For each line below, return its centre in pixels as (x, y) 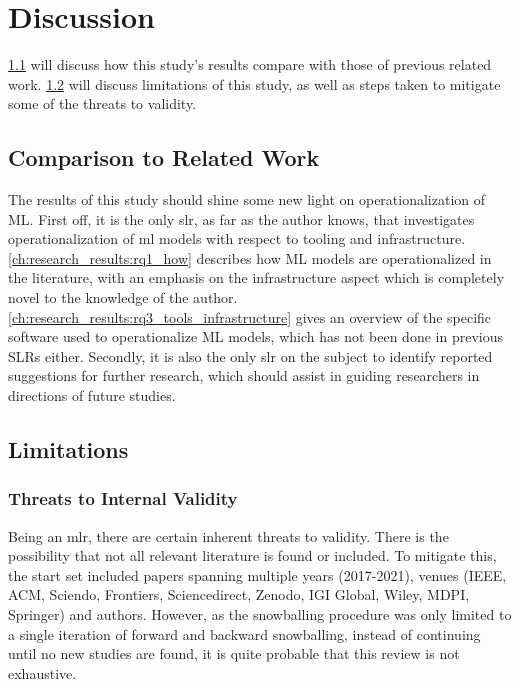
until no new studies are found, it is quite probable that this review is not (234, 653)
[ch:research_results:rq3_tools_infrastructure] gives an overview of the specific (250, 316)
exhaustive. (42, 672)
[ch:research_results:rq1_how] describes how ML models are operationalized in (250, 257)
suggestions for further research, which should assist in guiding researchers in (244, 375)
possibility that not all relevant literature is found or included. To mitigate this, (252, 555)
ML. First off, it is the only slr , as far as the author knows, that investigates (241, 218)
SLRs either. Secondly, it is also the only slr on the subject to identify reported (250, 355)
